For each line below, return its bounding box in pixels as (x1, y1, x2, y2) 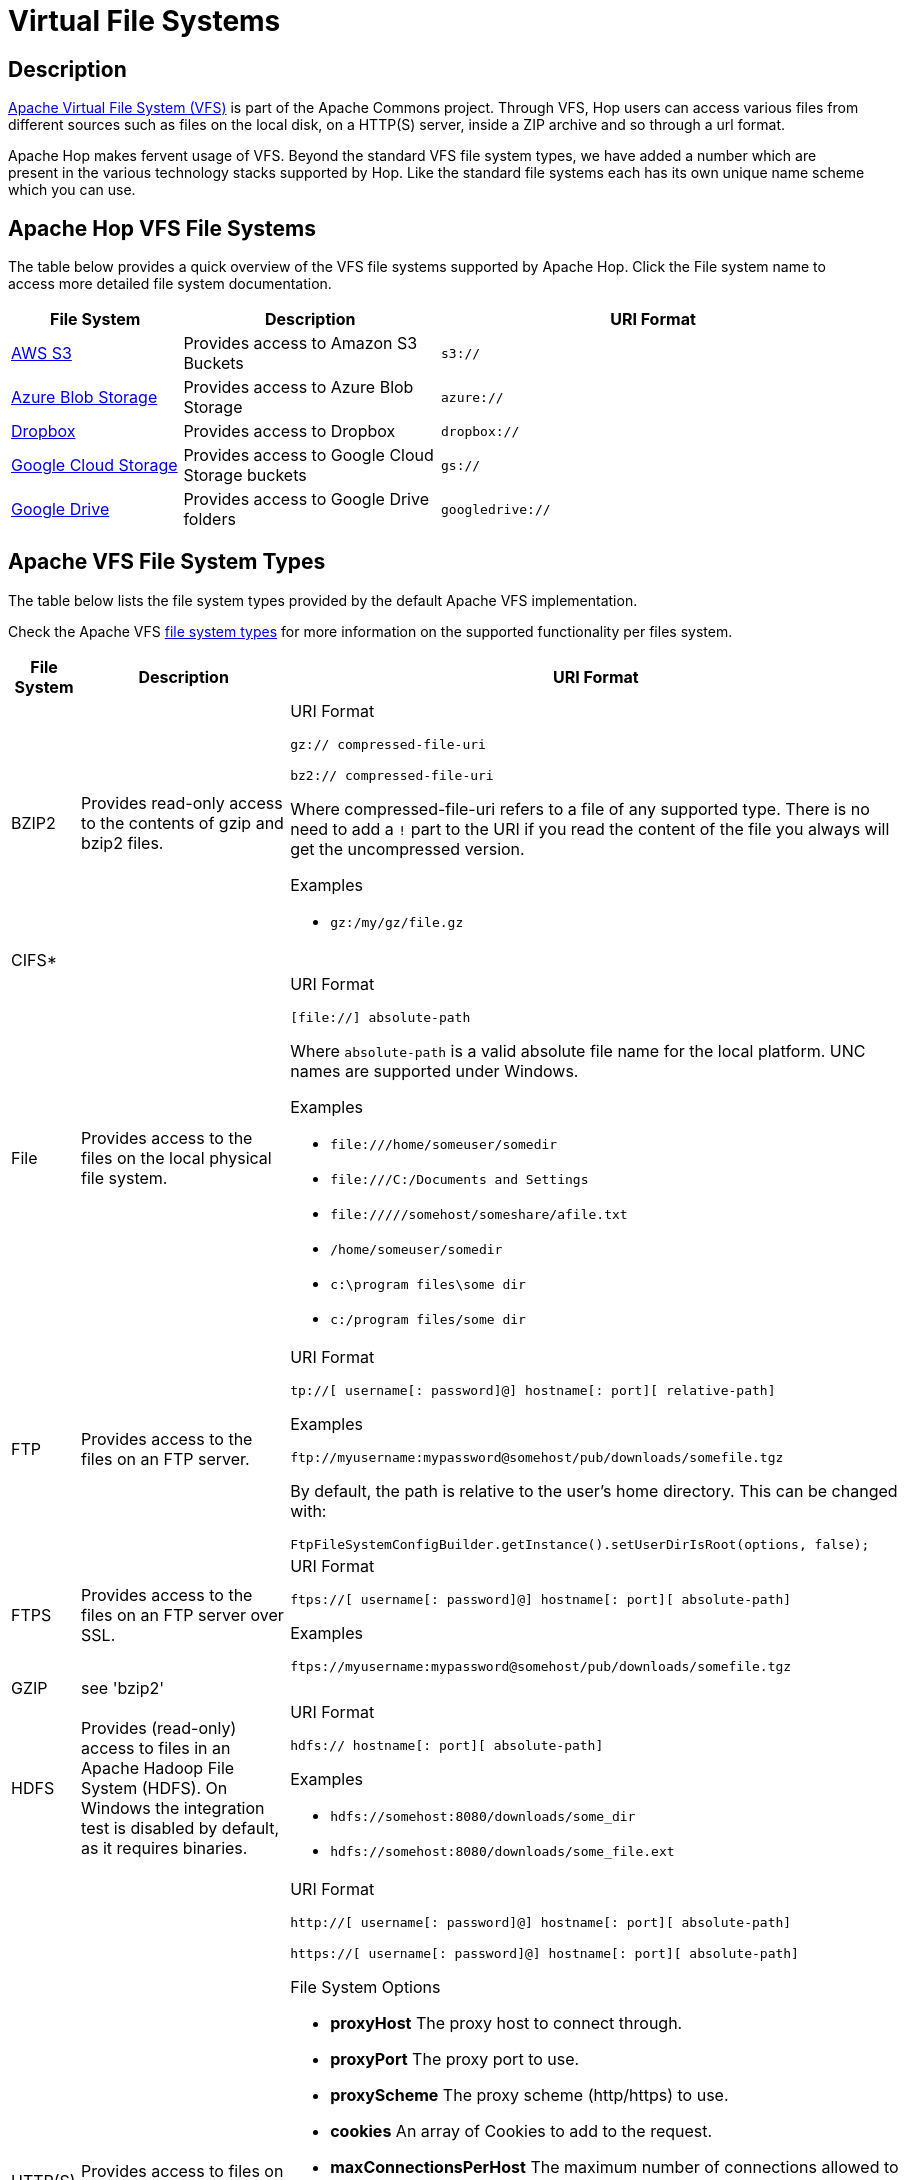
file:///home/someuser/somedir (330, 1136, 558, 1152)
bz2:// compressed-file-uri (290, 767, 494, 783)
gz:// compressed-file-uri (290, 736, 486, 752)
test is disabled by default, (81, 1818, 280, 1839)
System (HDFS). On (81, 1778, 228, 1799)
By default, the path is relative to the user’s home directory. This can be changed (290, 1480, 898, 1501)
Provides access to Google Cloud (183, 445, 434, 466)
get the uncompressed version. (290, 838, 525, 859)
